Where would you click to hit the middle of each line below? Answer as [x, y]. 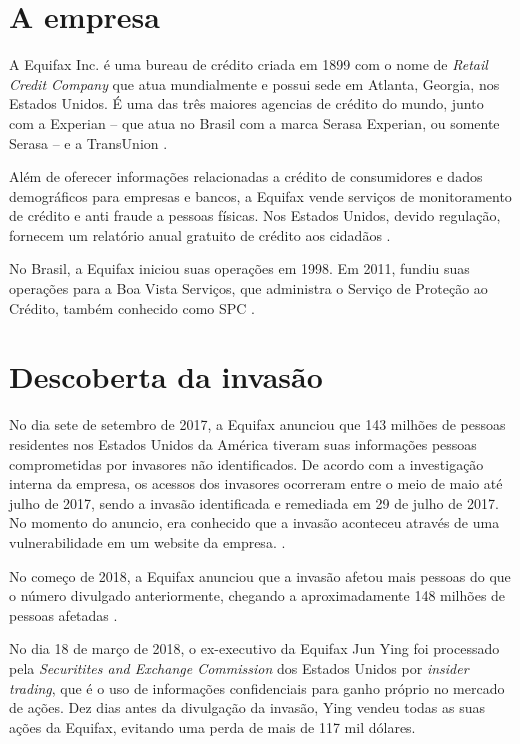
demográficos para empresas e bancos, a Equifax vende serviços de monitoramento [260, 195]
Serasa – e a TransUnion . [88, 142]
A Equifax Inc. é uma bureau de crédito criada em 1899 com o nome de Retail [248, 64]
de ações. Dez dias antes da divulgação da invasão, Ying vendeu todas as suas [247, 707]
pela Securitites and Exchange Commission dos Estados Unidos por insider [239, 667]
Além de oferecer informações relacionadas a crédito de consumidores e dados [246, 176]
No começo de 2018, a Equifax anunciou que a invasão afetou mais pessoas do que [260, 575]
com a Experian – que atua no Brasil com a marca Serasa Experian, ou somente [254, 122]
